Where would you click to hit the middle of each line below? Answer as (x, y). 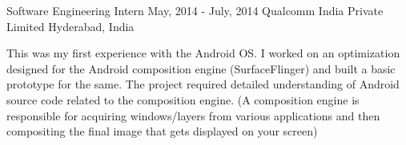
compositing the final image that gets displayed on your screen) (162, 131)
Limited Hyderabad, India (70, 26)
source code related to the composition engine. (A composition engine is (183, 99)
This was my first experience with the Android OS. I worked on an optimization (203, 53)
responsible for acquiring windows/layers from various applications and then (193, 115)
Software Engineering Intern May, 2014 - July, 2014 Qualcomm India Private (195, 10)
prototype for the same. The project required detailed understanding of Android (203, 84)
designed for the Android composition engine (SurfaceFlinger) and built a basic (201, 68)
